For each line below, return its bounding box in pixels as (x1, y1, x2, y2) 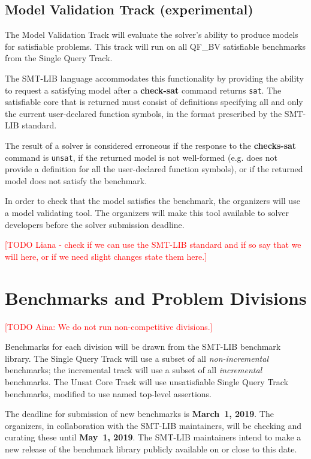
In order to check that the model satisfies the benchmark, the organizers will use (5, 194, 300, 207)
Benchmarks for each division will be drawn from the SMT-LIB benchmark (5, 340, 281, 353)
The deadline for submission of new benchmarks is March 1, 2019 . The (5, 407, 274, 420)
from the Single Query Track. (5, 52, 113, 64)
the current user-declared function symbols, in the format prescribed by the (5, 107, 282, 119)
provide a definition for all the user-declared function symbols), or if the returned (5, 163, 303, 175)
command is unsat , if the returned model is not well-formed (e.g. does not (5, 151, 277, 163)
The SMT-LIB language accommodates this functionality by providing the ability (5, 71, 304, 84)
